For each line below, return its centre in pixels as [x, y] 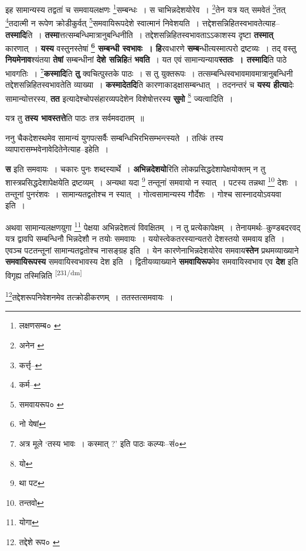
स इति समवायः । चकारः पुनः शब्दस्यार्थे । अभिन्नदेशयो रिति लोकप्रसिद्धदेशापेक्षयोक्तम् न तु [135, 168]
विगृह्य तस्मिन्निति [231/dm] [44, 274]
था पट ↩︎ [32, 483]
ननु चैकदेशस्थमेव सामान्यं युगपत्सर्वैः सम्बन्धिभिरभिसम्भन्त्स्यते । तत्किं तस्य [114, 137]
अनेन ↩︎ [32, 345]
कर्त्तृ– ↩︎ [30, 365]
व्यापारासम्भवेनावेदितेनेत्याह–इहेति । [57, 149]
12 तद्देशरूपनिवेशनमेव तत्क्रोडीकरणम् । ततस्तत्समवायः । [89, 296]
